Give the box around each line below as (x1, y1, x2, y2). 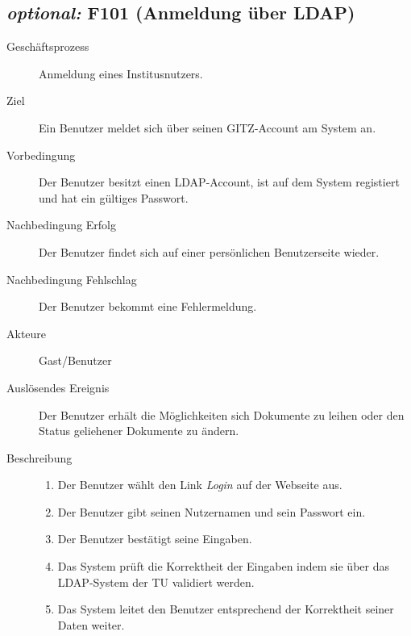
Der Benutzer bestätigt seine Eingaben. (57, 530, 252, 547)
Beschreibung (6, 449, 73, 466)
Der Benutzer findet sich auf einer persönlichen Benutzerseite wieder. (39, 243, 380, 260)
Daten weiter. (57, 616, 125, 633)
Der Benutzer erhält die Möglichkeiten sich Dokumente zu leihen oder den (39, 406, 405, 423)
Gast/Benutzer (39, 352, 112, 369)
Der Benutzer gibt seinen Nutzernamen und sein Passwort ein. (57, 503, 366, 520)
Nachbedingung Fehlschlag (6, 270, 137, 287)
